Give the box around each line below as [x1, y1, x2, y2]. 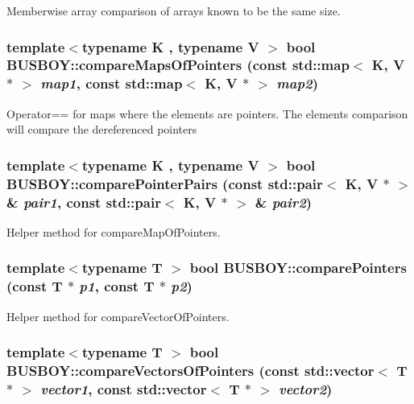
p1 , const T [79, 276, 155, 296]
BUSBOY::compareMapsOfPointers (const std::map [6, 55, 350, 75]
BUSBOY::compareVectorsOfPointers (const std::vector [6, 361, 375, 381]
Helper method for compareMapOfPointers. [6, 223, 221, 240]
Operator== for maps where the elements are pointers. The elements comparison [6, 105, 408, 122]
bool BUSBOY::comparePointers [189, 258, 407, 278]
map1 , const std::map [40, 73, 183, 93]
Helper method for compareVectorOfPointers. [6, 307, 230, 324]
